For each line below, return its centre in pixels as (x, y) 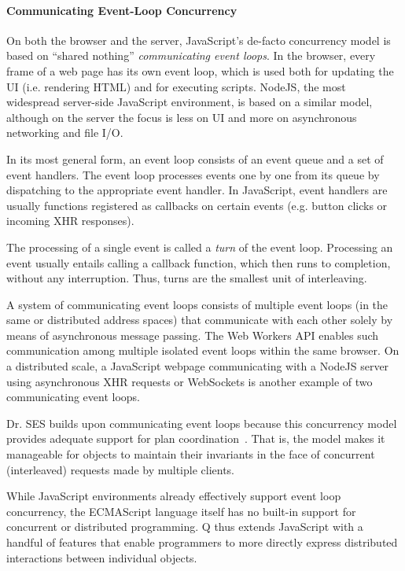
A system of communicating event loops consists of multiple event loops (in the (197, 304)
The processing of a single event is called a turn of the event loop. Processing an (200, 247)
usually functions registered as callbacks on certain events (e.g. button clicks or (197, 205)
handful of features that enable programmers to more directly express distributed (202, 542)
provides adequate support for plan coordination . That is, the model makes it (196, 438)
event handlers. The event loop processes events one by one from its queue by (193, 174)
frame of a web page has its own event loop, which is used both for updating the (200, 70)
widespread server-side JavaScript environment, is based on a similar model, (190, 102)
